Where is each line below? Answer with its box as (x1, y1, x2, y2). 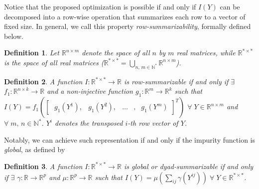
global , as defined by (4, 144, 65, 155)
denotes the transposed (55, 118, 123, 128)
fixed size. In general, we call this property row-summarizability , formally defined (4, 21, 251, 31)
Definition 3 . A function (4, 161, 83, 171)
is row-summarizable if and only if (124, 76, 229, 86)
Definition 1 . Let (4, 47, 59, 58)
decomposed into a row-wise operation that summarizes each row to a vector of (4, 11, 246, 21)
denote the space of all (82, 47, 150, 58)
